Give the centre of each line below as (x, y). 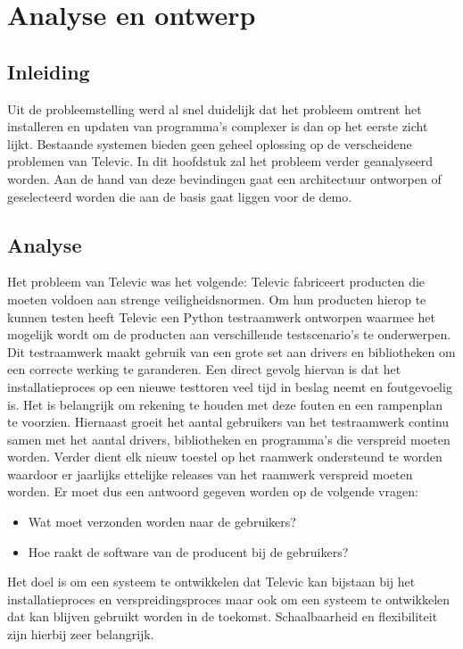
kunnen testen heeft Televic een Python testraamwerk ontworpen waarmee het (221, 316)
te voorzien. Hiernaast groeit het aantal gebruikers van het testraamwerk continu (228, 422)
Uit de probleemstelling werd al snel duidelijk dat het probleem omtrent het (215, 108)
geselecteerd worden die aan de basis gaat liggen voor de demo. (180, 196)
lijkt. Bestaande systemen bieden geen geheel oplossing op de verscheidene (210, 143)
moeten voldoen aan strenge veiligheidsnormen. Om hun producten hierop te (217, 299)
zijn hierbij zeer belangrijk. (81, 634)
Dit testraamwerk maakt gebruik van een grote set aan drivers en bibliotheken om (231, 351)
